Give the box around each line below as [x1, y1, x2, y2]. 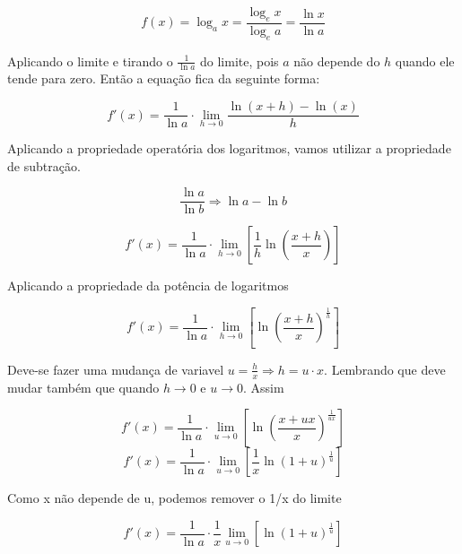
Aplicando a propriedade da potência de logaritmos [7, 276, 289, 295]
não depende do [293, 51, 380, 70]
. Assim [243, 377, 284, 396]
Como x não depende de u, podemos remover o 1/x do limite [7, 489, 342, 507]
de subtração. [7, 156, 81, 175]
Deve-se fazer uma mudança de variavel [7, 359, 224, 378]
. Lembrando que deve [324, 359, 446, 378]
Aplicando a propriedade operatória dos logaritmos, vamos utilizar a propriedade [7, 139, 451, 158]
